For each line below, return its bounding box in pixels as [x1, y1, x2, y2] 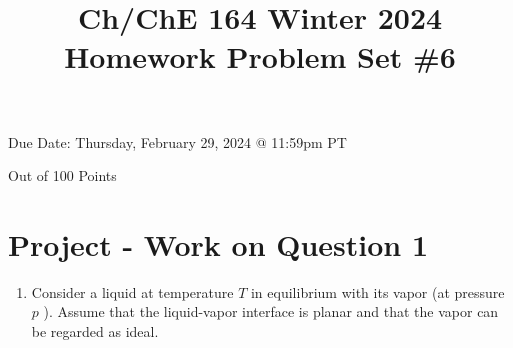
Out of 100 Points [8, 165, 117, 186]
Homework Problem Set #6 [64, 36, 456, 77]
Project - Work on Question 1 [8, 223, 429, 264]
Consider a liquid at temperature [31, 281, 234, 302]
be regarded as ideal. [31, 321, 159, 342]
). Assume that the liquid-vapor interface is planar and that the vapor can [43, 301, 499, 322]
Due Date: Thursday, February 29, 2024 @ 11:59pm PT [8, 131, 347, 152]
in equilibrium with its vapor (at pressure [250, 281, 505, 302]
